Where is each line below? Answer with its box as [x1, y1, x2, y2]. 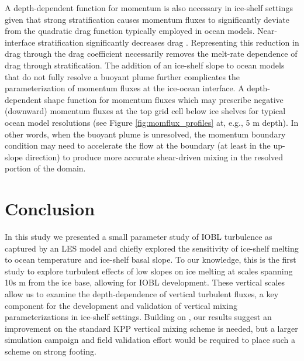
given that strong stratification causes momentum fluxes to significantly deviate [5, 13, 290, 25]
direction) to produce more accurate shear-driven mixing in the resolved [25, 150, 284, 163]
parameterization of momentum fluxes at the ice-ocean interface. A [5, 82, 244, 94]
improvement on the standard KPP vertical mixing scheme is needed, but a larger [5, 322, 298, 334]
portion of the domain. [5, 162, 86, 174]
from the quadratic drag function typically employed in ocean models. [5, 25, 255, 37]
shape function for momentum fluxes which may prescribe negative [44, 93, 284, 105]
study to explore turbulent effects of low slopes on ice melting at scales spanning [5, 264, 293, 277]
